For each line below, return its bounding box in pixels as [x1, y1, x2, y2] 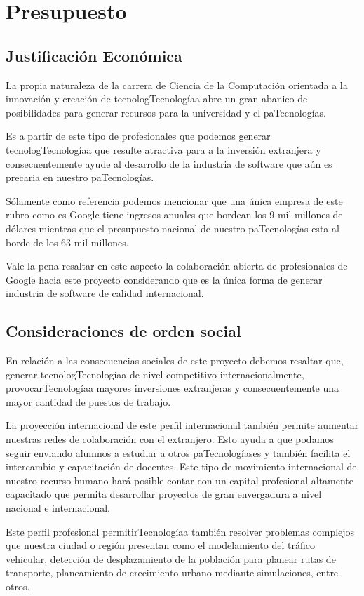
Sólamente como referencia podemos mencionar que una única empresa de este [6, 193, 343, 208]
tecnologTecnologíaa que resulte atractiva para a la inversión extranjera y [6, 142, 321, 157]
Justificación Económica [6, 44, 182, 66]
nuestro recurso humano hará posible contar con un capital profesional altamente [6, 472, 354, 487]
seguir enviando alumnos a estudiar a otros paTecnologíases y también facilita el [6, 445, 351, 460]
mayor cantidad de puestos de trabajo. [6, 394, 171, 409]
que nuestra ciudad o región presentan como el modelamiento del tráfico [6, 538, 315, 552]
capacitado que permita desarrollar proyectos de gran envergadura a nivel [6, 486, 322, 501]
